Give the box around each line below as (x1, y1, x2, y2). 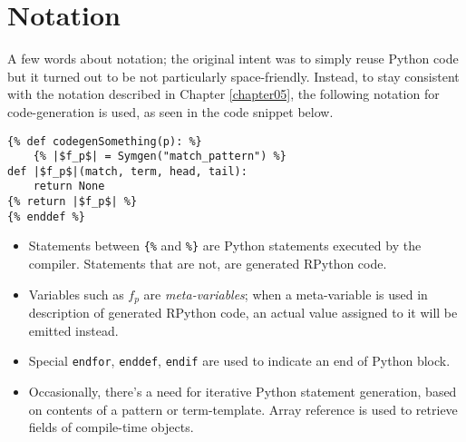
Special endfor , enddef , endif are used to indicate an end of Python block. (28, 351, 451, 370)
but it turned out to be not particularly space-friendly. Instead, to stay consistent (7, 66, 460, 85)
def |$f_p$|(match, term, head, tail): (7, 164, 248, 178)
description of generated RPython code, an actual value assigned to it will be (28, 303, 458, 322)
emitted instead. (28, 320, 119, 339)
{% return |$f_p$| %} (7, 195, 138, 209)
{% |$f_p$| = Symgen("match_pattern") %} (33, 150, 286, 163)
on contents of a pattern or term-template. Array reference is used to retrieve (28, 399, 458, 418)
